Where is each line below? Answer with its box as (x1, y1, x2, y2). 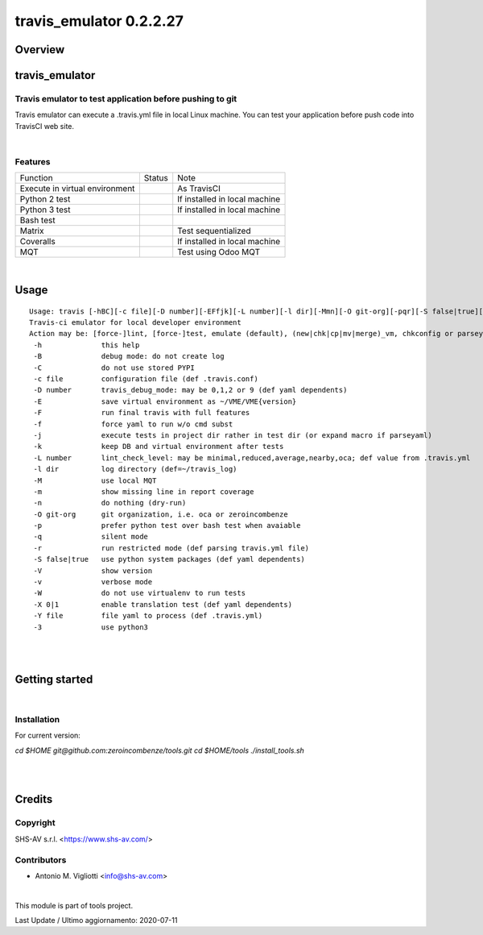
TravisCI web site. (14, 121, 75, 131)
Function (19, 172, 53, 184)
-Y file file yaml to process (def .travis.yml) (33, 611, 263, 621)
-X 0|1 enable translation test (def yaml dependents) (33, 600, 293, 609)
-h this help (33, 340, 140, 350)
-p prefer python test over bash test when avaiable (33, 521, 301, 530)
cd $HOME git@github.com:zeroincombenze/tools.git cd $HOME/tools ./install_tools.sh (14, 746, 305, 755)
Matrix (19, 226, 44, 237)
